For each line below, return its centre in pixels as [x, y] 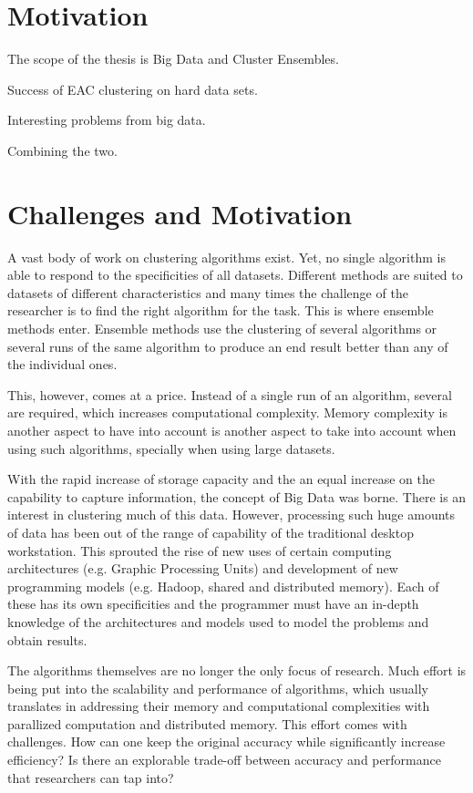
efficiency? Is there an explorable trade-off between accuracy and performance [224, 760]
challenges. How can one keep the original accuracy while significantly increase [226, 742]
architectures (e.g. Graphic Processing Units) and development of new [203, 568]
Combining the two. [62, 150]
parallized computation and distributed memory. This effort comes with [207, 723]
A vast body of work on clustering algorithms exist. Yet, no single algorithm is [226, 257]
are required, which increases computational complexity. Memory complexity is [228, 412]
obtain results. [47, 639]
